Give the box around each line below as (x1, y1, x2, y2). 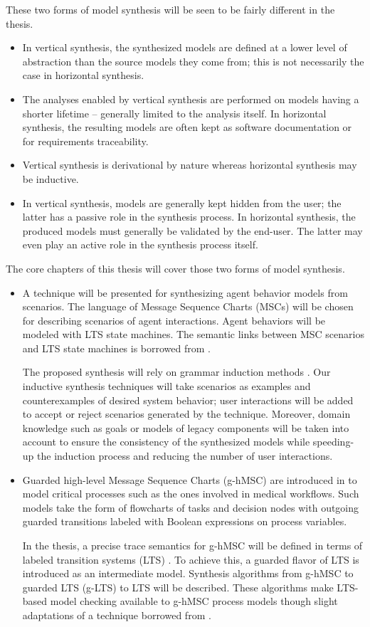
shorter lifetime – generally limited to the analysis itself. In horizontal (22, 105, 327, 120)
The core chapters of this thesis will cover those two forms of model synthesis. (6, 260, 345, 275)
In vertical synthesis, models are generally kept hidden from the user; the (22, 195, 342, 210)
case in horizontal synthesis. (22, 68, 144, 83)
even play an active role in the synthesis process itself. (22, 237, 258, 252)
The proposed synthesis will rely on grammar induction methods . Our (22, 364, 331, 379)
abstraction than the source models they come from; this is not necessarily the (22, 53, 364, 68)
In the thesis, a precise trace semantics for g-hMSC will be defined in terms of (22, 538, 363, 552)
